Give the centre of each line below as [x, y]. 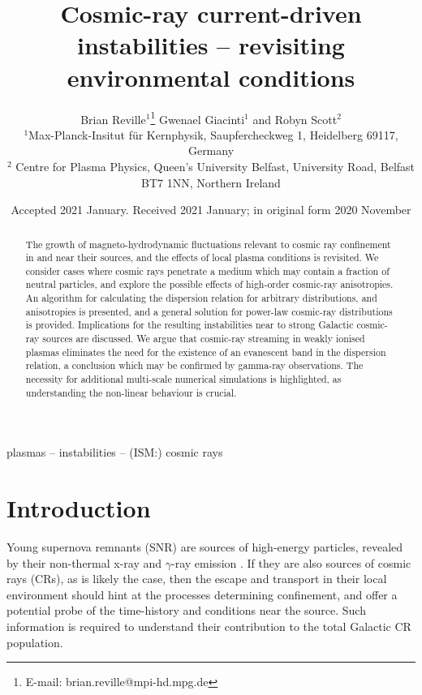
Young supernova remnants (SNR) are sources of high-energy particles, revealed [205, 547]
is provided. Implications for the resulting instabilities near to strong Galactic [189, 325]
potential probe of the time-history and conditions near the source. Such [186, 610]
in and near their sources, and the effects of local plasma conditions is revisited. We [202, 257]
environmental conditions [211, 77]
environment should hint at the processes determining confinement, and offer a [202, 594]
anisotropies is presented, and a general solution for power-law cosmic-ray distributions [209, 311]
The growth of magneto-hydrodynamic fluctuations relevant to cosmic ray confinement [208, 244]
